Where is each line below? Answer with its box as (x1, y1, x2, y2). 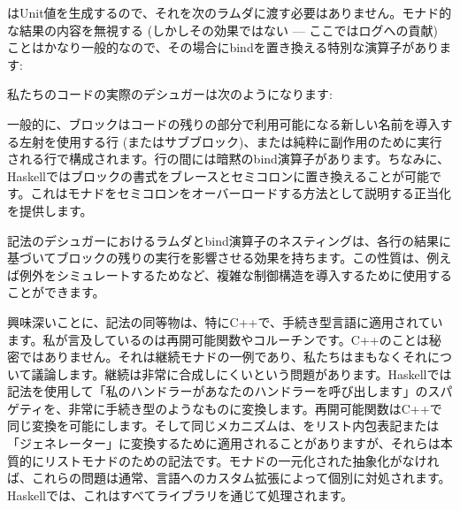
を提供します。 (7, 201, 93, 219)
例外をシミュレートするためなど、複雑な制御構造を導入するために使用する (19, 265, 453, 284)
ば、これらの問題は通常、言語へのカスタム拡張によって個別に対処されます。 (7, 468, 451, 487)
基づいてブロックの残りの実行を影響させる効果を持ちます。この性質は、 (7, 248, 427, 267)
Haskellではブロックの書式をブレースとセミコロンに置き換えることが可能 (7, 166, 429, 185)
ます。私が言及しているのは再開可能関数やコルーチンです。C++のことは (7, 330, 429, 348)
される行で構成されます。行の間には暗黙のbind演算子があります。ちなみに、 (7, 149, 450, 168)
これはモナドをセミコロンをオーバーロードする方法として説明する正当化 (30, 184, 452, 202)
